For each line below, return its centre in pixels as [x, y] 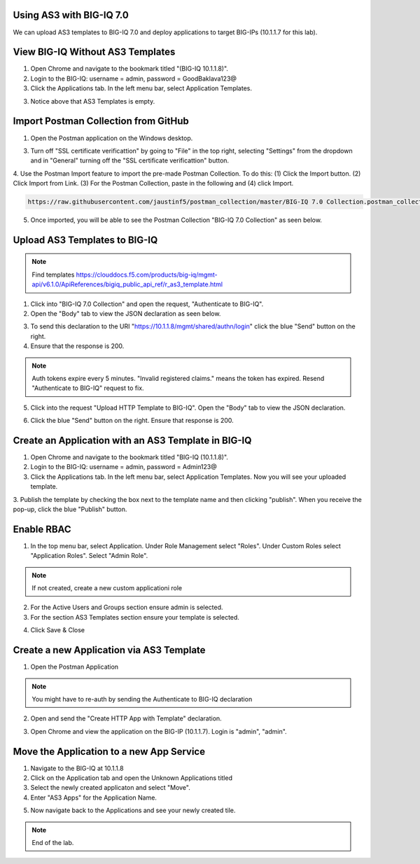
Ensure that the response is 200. [77, 346]
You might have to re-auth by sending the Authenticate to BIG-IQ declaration [142, 699]
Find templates [53, 274]
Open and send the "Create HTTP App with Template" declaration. [126, 718]
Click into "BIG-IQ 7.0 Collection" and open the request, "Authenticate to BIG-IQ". [147, 304]
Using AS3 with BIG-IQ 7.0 [71, 15]
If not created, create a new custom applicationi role [107, 588]
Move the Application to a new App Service [109, 752]
